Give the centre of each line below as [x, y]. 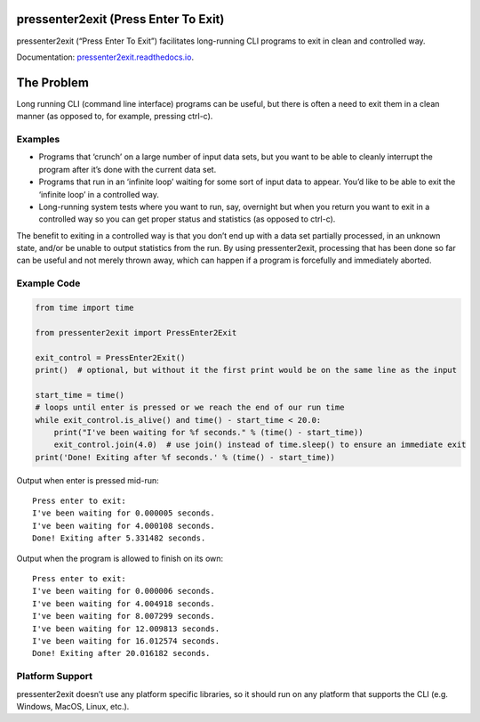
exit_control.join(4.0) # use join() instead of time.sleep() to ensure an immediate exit [260, 445]
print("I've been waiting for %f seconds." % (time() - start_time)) [208, 432]
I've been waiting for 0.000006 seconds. [124, 591]
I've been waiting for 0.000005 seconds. [124, 513]
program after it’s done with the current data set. [128, 169]
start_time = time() [80, 395]
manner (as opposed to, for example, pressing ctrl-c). [115, 117]
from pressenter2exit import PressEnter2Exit [136, 333]
